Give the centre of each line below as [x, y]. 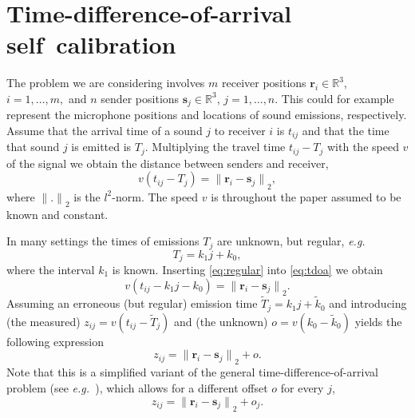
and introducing [368, 303]
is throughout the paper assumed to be [306, 196]
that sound [33, 147]
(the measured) [43, 321]
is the [87, 196]
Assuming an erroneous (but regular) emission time [132, 303]
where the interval [51, 269]
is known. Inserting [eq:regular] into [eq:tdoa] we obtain [247, 269]
